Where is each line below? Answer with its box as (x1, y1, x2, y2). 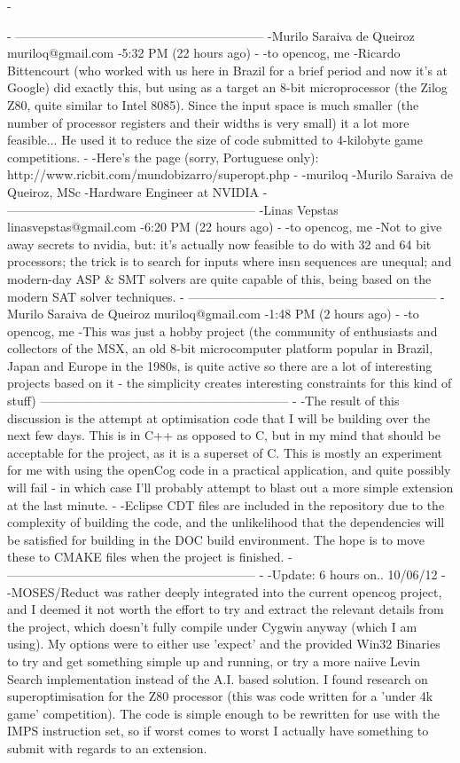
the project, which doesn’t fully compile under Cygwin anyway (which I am (7, 617, 417, 635)
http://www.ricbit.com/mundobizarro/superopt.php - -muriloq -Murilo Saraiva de (7, 165, 453, 184)
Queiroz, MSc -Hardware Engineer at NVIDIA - (7, 182, 268, 201)
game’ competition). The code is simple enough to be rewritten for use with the (7, 704, 440, 722)
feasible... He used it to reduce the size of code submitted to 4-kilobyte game (7, 130, 423, 149)
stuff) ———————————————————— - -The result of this (7, 391, 400, 410)
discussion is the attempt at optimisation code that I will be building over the (7, 408, 431, 427)
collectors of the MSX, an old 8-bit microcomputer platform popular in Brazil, (7, 339, 433, 358)
